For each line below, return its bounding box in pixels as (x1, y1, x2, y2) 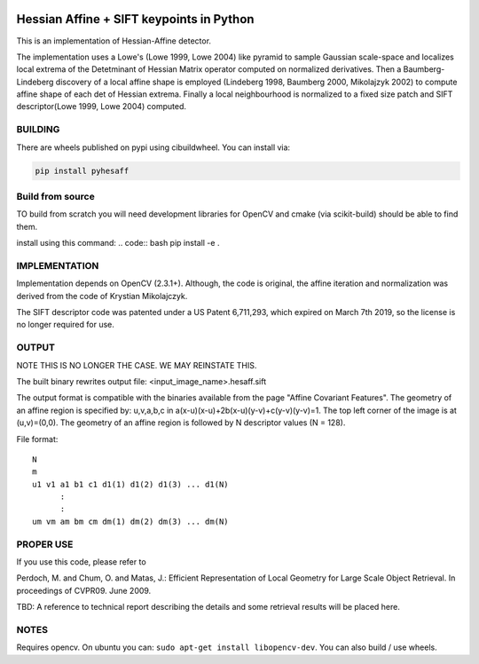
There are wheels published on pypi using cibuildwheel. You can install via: (16, 142, 291, 153)
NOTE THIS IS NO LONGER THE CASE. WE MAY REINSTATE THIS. (16, 360, 257, 370)
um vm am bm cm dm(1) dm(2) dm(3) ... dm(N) (32, 516, 230, 526)
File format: (16, 433, 59, 444)
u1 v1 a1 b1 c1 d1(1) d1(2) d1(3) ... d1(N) (32, 479, 230, 489)
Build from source (16, 190, 95, 202)
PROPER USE (16, 538, 74, 550)
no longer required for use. (16, 320, 115, 330)
